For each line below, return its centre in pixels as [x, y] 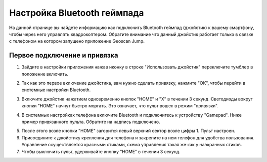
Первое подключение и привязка [64, 55]
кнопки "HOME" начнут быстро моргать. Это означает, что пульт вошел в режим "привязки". [120, 106]
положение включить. [45, 74]
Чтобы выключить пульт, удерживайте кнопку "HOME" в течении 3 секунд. [101, 151]
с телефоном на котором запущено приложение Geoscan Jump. [77, 41]
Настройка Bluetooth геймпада [77, 13]
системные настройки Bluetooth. [56, 90]
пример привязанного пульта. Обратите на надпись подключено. [91, 122]
